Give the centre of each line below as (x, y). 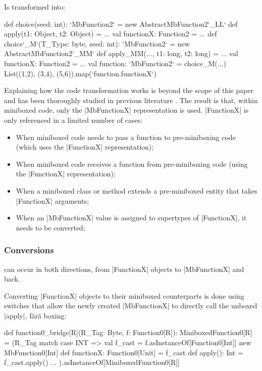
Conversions (29, 250)
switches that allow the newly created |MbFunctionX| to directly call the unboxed (131, 306)
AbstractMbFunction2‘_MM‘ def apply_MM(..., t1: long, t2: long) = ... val (121, 53)
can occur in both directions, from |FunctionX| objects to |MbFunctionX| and (124, 269)
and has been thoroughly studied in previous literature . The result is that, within (131, 100)
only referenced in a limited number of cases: (73, 120)
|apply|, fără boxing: (35, 315)
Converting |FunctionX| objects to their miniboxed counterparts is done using (124, 295)
